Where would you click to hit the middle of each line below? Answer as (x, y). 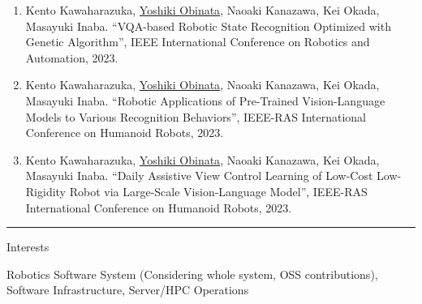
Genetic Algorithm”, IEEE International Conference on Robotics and (198, 42)
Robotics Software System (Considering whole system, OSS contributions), (192, 274)
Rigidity (46, 191)
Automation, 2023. (72, 57)
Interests (28, 247)
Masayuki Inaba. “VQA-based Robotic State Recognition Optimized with (208, 26)
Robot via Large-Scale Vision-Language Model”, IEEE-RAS (218, 191)
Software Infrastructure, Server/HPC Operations (128, 290)
